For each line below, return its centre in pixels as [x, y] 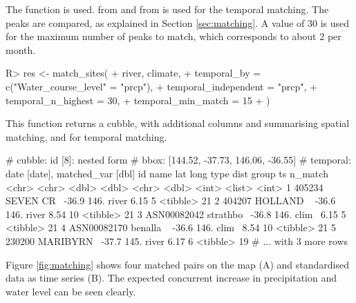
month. [21, 49]
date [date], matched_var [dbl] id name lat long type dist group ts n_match [167, 173]
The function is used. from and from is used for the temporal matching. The [167, 9]
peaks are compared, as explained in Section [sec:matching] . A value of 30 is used [178, 22]
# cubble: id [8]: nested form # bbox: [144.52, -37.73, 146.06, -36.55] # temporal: [178, 160]
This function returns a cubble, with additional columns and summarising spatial [178, 123]
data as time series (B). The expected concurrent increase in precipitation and [171, 278]
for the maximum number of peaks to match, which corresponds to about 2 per [174, 36]
